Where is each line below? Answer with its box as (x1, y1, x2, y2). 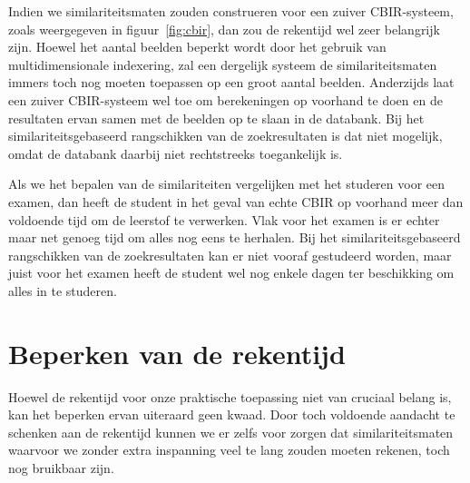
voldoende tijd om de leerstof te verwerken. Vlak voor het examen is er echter (8, 210, 440, 229)
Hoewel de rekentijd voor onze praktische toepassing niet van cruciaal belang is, (8, 387, 452, 406)
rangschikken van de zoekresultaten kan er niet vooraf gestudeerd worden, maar (8, 245, 452, 264)
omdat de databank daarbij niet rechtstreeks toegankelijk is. (8, 143, 343, 163)
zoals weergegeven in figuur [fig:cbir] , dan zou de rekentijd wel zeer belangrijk (8, 19, 440, 38)
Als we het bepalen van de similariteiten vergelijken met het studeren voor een (8, 174, 446, 193)
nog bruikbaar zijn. (8, 458, 114, 477)
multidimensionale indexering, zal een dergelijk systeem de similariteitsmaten (8, 54, 437, 74)
